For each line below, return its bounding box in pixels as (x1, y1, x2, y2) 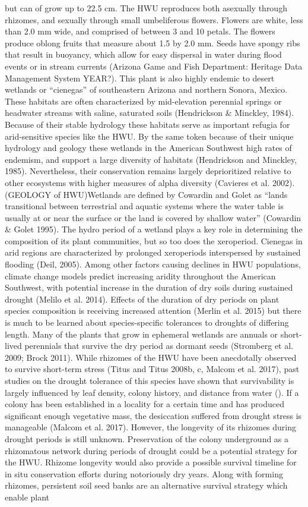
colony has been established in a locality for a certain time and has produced (5, 398, 284, 410)
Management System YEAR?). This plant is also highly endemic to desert (5, 71, 275, 84)
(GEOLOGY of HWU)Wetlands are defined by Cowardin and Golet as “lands (5, 188, 288, 200)
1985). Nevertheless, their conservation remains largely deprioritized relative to (5, 165, 291, 177)
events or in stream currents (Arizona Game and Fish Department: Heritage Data (5, 59, 303, 72)
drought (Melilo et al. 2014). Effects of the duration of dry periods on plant (5, 292, 280, 305)
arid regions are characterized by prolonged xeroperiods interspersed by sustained (5, 246, 301, 259)
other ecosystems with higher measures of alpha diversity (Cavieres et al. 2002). (5, 176, 295, 188)
